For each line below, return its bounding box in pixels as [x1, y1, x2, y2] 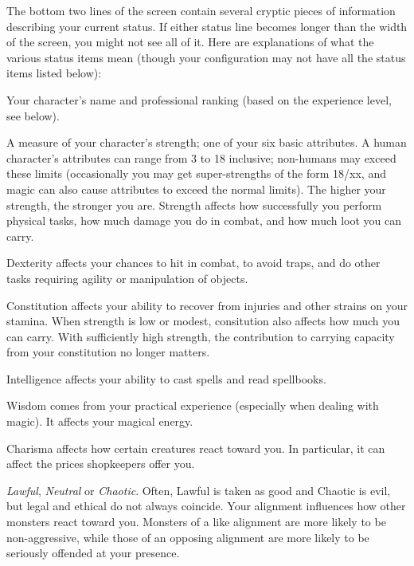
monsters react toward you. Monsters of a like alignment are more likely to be [6, 513, 386, 530]
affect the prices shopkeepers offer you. [6, 455, 195, 472]
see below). [6, 107, 60, 124]
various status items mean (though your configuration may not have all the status [6, 49, 406, 65]
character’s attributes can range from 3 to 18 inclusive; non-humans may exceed [6, 149, 396, 166]
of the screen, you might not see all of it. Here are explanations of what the [6, 33, 374, 50]
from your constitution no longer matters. [6, 344, 210, 360]
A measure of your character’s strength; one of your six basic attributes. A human [6, 134, 407, 151]
